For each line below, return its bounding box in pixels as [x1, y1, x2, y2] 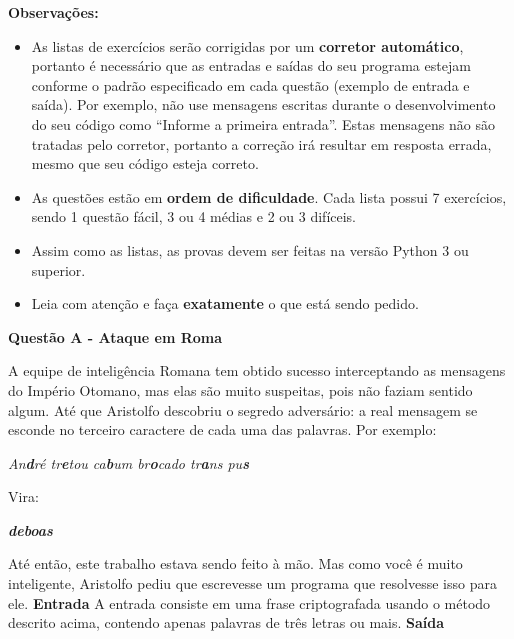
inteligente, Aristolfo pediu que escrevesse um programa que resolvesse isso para [8, 573, 497, 594]
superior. [31, 259, 86, 280]
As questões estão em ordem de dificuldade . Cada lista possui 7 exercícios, [31, 186, 507, 207]
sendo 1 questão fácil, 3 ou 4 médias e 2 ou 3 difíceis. [31, 206, 357, 227]
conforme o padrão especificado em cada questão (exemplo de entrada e [31, 74, 470, 95]
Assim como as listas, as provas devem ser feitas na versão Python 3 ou [31, 239, 469, 260]
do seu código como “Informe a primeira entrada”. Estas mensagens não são [31, 113, 495, 134]
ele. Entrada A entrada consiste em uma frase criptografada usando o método [8, 592, 491, 613]
